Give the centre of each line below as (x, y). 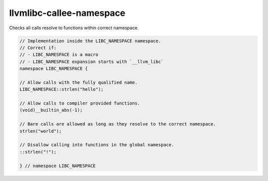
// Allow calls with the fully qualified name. (78, 82)
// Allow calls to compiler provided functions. (80, 103)
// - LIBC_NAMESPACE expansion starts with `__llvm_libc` (92, 61)
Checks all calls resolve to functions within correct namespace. (74, 28)
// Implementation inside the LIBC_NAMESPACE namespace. (90, 41)
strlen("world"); (41, 131)
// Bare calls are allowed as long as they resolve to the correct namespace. (118, 124)
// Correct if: (38, 48)
